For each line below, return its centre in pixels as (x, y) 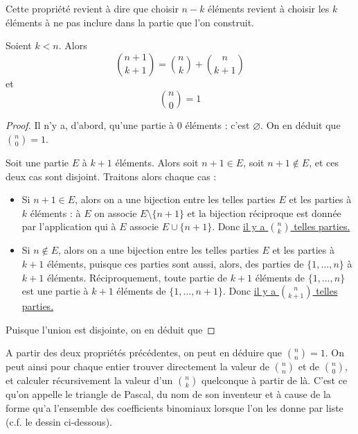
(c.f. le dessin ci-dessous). (59, 421)
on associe (116, 212)
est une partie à (55, 291)
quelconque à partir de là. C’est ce (275, 380)
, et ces (324, 162)
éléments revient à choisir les (269, 8)
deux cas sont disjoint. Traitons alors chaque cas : (111, 176)
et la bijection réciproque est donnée (264, 212)
